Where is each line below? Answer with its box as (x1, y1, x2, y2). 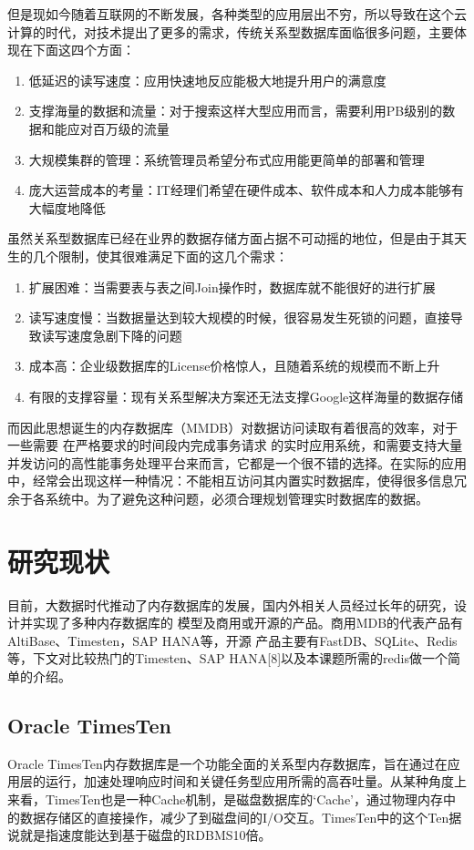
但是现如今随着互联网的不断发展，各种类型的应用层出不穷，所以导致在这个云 (7, 5, 467, 23)
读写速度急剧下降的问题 (41, 325, 182, 344)
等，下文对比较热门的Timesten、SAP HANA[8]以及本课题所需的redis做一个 (7, 649, 448, 668)
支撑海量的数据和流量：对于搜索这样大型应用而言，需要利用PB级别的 (28, 101, 443, 120)
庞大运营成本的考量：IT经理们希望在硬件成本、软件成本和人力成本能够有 (28, 180, 464, 200)
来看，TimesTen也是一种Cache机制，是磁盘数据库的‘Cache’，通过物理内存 (7, 789, 443, 808)
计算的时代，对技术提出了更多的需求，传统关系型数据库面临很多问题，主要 (7, 22, 454, 41)
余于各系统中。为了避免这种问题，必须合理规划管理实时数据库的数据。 (7, 488, 428, 507)
